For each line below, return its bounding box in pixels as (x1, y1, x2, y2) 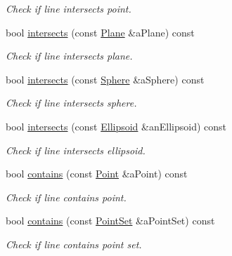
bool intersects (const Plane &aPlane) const (6, 25, 195, 39)
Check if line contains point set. (6, 236, 142, 251)
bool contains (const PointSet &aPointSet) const (6, 213, 215, 228)
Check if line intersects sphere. (6, 95, 137, 110)
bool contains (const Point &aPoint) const (6, 166, 188, 181)
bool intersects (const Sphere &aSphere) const (6, 72, 205, 86)
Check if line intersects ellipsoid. (6, 142, 146, 157)
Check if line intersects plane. (6, 48, 133, 63)
